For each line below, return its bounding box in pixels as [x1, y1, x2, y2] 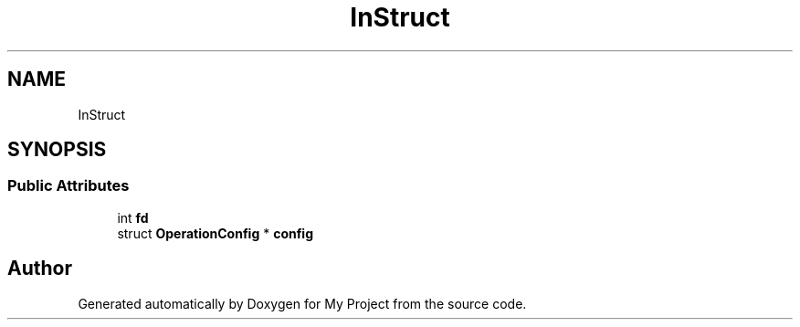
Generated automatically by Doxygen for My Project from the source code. [78, 295, 527, 311]
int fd [117, 209, 149, 226]
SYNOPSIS [7, 138, 107, 162]
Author [7, 257, 72, 280]
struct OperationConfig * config [117, 225, 314, 241]
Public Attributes [7, 176, 130, 195]
